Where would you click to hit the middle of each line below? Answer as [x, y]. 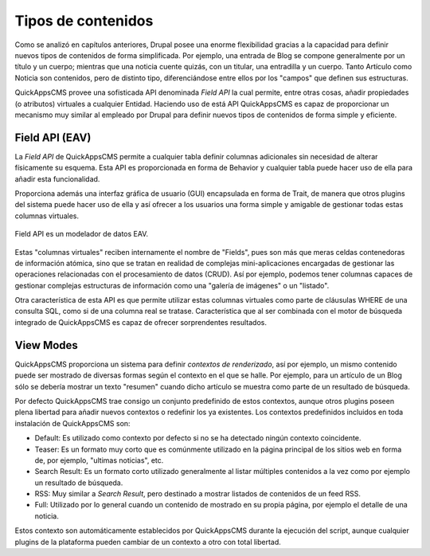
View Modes [47, 345]
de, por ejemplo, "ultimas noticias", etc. [99, 460]
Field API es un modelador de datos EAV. [82, 234]
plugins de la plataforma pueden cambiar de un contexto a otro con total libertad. [148, 542]
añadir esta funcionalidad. [57, 178]
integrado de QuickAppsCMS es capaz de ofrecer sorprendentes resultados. [141, 322]
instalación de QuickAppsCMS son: [72, 423]
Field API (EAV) [53, 137]
